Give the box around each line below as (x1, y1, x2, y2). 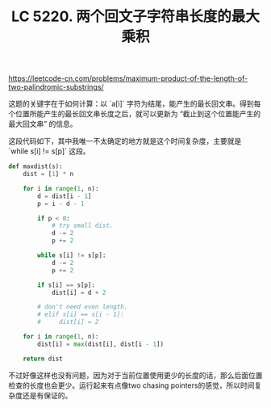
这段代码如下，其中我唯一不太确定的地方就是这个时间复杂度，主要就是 (8, 137, 242, 146)
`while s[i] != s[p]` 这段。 (8, 146, 90, 156)
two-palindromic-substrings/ (8, 82, 104, 92)
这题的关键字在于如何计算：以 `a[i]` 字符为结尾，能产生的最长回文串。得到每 (8, 99, 261, 109)
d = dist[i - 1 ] (37, 191, 92, 200)
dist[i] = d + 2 (51, 288, 106, 297)
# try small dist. (51, 221, 114, 230)
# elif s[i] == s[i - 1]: (37, 310, 125, 319)
